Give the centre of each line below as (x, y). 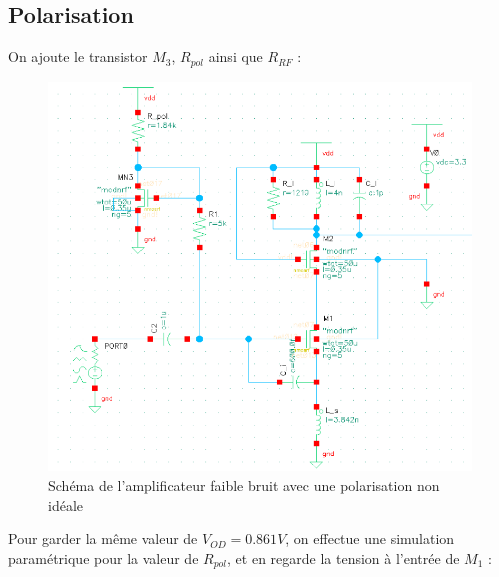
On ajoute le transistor (78, 56)
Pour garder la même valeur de (103, 538)
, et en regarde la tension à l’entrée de (343, 557)
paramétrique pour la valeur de (103, 557)
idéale (65, 504)
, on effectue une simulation (370, 538)
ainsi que (235, 56)
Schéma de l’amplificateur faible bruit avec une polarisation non (244, 485)
